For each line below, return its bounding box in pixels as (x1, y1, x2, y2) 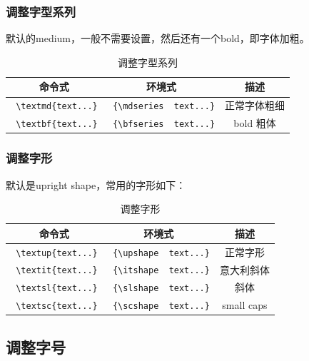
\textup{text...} (16, 248, 98, 258)
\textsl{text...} (16, 283, 98, 294)
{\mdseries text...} (112, 101, 216, 112)
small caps (222, 298, 268, 312)
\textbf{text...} (16, 119, 98, 130)
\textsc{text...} (16, 301, 98, 312)
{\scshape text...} (112, 301, 210, 312)
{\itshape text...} (112, 265, 210, 276)
